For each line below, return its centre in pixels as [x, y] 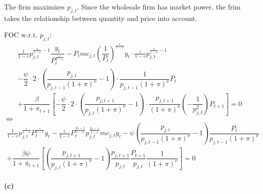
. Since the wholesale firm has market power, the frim [159, 6]
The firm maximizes [34, 6]
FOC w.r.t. [21, 35]
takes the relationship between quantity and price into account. [101, 18]
